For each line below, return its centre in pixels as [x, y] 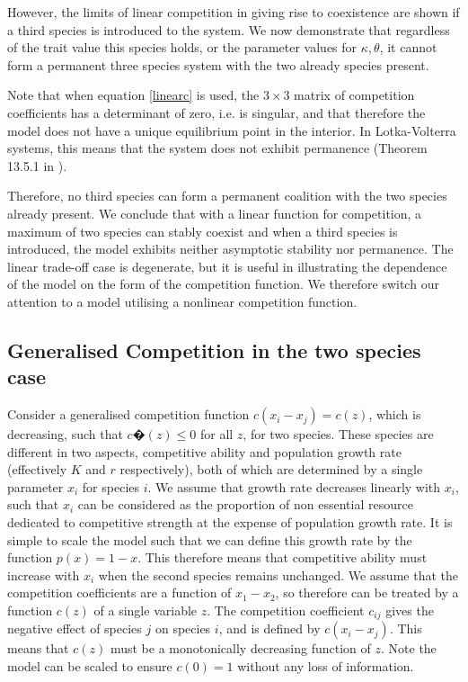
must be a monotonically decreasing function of [240, 648]
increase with [44, 574]
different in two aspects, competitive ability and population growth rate [204, 451]
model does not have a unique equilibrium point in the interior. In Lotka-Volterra [232, 130]
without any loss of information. [326, 666]
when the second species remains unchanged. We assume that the [278, 574]
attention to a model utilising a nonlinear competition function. [182, 301]
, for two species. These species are [338, 434]
